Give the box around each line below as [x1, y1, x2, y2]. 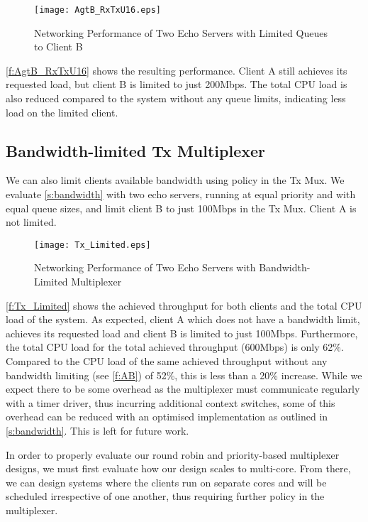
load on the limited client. [6, 104, 118, 119]
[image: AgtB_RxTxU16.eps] [34, 5, 161, 15]
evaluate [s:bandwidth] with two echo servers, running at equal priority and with [6, 187, 356, 202]
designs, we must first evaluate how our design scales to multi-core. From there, [6, 461, 351, 476]
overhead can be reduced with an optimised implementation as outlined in [6, 409, 328, 424]
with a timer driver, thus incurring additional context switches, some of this [6, 395, 335, 410]
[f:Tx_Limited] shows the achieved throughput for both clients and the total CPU [6, 298, 362, 312]
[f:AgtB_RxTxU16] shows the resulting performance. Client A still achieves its [6, 62, 347, 77]
